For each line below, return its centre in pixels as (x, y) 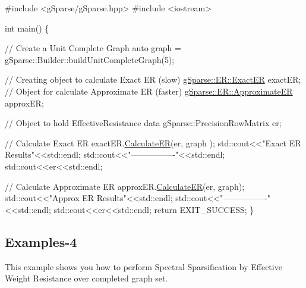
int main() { (27, 28)
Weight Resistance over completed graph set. (86, 278)
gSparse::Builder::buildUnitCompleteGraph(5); (90, 59)
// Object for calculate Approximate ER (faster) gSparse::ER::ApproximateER (149, 91)
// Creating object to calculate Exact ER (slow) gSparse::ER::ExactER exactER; (153, 79)
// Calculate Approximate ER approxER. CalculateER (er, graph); (125, 186)
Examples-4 (41, 241)
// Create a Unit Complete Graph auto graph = (93, 48)
